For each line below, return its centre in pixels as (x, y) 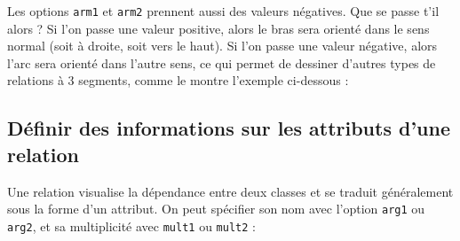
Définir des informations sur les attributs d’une (229, 128)
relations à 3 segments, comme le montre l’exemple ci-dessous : (178, 80)
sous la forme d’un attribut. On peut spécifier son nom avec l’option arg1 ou (216, 209)
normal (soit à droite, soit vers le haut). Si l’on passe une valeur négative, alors (222, 46)
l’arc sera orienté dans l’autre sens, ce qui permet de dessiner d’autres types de (222, 62)
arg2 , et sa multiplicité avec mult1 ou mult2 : (131, 225)
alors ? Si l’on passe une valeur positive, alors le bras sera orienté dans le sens (218, 28)
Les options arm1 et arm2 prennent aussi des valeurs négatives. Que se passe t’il (223, 11)
